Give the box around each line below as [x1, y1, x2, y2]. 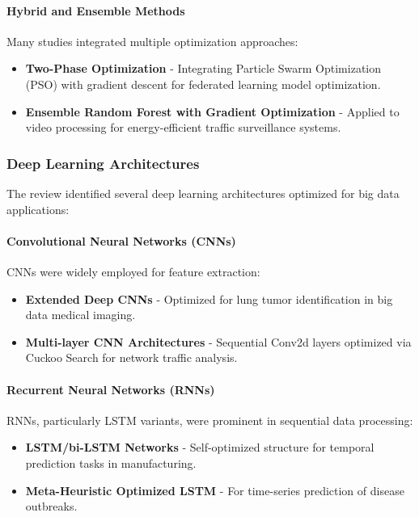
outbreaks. [25, 498, 78, 515]
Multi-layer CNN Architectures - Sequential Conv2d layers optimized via [25, 333, 412, 350]
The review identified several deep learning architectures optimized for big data [6, 184, 400, 201]
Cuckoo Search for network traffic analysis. [25, 349, 238, 366]
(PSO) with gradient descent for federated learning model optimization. [25, 75, 381, 92]
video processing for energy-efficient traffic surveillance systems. [25, 119, 341, 136]
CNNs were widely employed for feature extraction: [6, 263, 260, 280]
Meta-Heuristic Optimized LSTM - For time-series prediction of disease [25, 481, 404, 498]
